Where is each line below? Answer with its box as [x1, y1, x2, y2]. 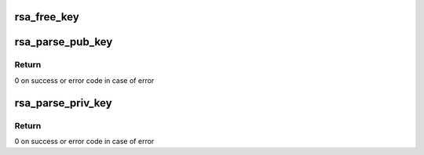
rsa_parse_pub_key [14, 35, 113, 49]
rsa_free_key [14, 10, 80, 23]
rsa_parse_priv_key [14, 96, 113, 110]
